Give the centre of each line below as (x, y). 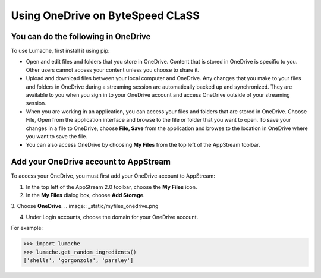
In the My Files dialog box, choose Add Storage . (85, 195)
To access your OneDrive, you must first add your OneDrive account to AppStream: (113, 176)
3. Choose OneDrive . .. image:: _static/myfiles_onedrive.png (85, 206)
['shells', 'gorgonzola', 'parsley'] (78, 260)
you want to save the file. (56, 136)
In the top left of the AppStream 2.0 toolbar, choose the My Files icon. (111, 187)
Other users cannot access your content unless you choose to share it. (113, 70)
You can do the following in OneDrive (81, 37)
